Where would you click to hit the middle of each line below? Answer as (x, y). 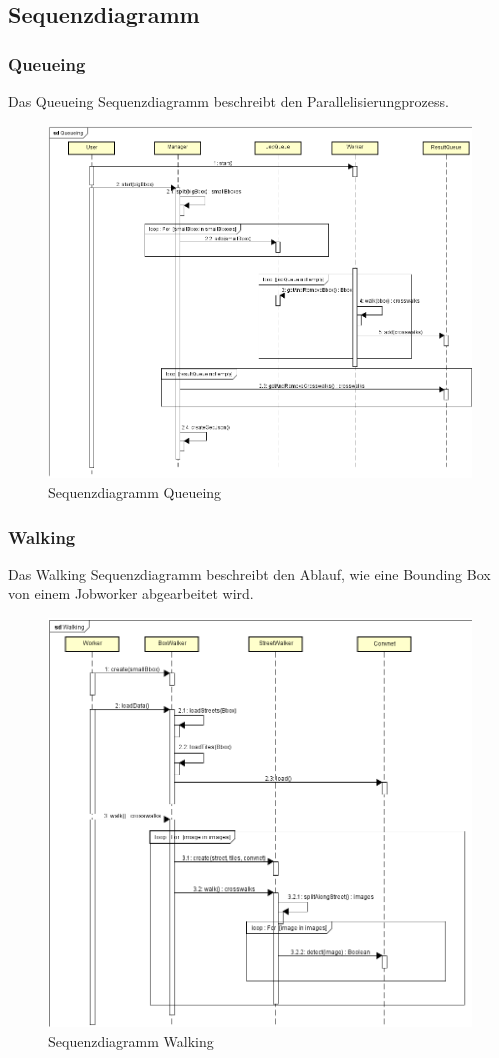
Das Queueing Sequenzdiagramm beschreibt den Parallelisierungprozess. (228, 101)
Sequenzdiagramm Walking (131, 1040)
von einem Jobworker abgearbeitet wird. (131, 593)
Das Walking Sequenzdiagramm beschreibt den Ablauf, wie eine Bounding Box (249, 573)
